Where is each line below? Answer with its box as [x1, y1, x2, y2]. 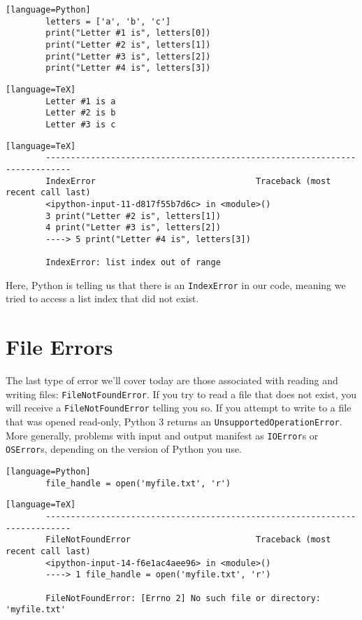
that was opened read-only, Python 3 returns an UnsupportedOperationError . [6, 414, 342, 429]
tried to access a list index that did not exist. [6, 291, 199, 306]
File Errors [6, 332, 113, 361]
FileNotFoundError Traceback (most [45, 535, 331, 545]
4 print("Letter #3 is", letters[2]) [45, 223, 221, 233]
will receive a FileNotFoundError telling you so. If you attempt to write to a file [6, 400, 352, 415]
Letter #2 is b [45, 108, 116, 118]
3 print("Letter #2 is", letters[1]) [45, 211, 221, 221]
